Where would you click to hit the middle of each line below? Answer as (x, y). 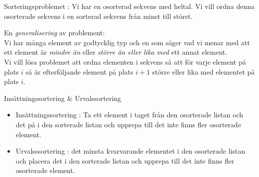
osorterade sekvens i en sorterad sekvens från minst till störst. (98, 16)
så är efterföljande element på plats (79, 71)
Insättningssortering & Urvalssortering (63, 98)
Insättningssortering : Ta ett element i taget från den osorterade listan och (129, 115)
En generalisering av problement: (55, 33)
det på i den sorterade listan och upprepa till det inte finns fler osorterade (128, 124)
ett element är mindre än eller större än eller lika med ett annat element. (116, 52)
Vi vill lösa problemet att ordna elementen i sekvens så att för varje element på (125, 61)
